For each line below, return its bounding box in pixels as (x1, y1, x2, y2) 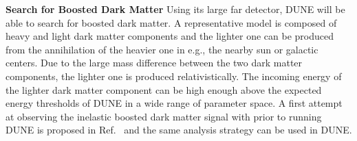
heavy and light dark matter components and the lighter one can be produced (6, 29, 334, 43)
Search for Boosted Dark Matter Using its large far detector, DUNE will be (6, 2, 345, 16)
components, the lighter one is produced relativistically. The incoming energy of (6, 68, 342, 83)
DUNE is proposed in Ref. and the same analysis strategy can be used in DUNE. (6, 123, 352, 137)
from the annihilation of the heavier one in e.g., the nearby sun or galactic (6, 42, 318, 56)
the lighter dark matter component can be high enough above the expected (6, 82, 322, 97)
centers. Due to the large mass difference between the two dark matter (6, 55, 303, 70)
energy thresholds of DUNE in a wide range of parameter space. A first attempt (6, 96, 343, 110)
